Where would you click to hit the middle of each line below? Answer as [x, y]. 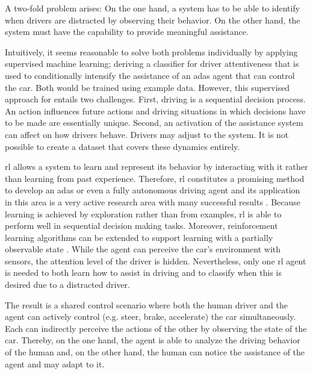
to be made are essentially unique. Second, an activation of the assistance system [154, 123]
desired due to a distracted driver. [67, 285]
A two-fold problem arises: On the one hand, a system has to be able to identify [153, 8]
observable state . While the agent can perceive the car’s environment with [143, 249]
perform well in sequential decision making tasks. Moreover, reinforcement [141, 226]
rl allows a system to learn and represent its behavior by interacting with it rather [156, 167]
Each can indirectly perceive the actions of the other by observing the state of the [156, 328]
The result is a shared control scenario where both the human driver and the [146, 304]
